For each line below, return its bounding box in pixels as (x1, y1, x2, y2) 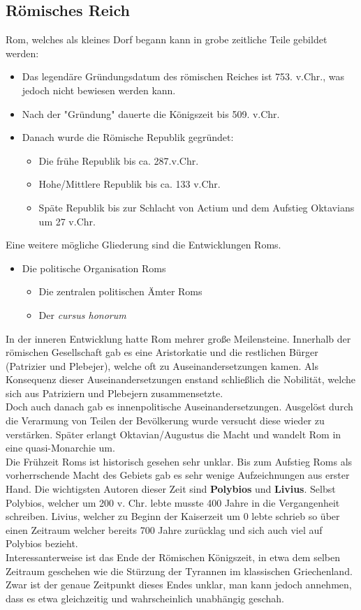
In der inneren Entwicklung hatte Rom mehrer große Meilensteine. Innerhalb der (6, 331, 351, 345)
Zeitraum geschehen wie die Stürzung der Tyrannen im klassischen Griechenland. (6, 563, 353, 578)
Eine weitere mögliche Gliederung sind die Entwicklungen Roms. (6, 237, 281, 252)
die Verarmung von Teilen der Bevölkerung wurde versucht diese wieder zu (6, 413, 325, 428)
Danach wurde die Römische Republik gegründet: (22, 130, 234, 144)
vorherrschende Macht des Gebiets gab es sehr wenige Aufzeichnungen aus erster (6, 468, 350, 482)
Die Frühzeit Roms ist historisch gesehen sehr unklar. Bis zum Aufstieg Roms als (6, 454, 353, 468)
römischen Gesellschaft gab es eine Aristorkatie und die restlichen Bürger (6, 345, 318, 359)
